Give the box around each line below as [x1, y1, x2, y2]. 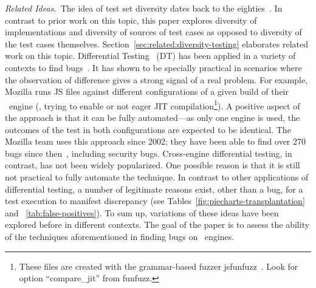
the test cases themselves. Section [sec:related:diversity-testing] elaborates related [5, 37, 308, 50]
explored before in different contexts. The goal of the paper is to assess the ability [5, 218, 310, 231]
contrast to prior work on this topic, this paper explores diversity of [5, 13, 257, 26]
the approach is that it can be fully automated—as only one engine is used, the [5, 111, 300, 123]
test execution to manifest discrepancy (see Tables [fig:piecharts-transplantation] [5, 194, 305, 207]
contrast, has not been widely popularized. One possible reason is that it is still [5, 159, 300, 171]
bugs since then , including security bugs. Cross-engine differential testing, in [5, 146, 292, 159]
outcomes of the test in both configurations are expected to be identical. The [5, 123, 291, 135]
